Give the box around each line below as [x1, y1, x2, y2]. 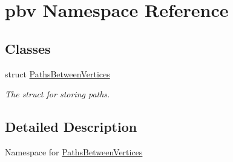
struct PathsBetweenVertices [5, 67, 110, 80]
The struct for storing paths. [5, 88, 110, 100]
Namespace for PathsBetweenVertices [5, 145, 143, 158]
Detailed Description [5, 117, 137, 136]
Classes [5, 39, 51, 57]
